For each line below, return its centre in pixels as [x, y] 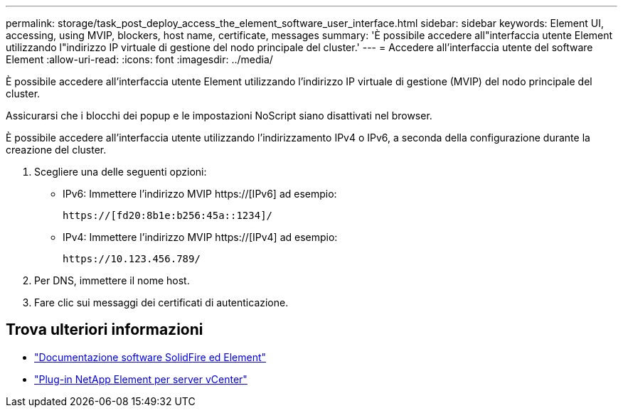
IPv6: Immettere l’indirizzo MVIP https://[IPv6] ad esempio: [200, 194]
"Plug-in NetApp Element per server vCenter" [141, 379]
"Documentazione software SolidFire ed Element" [150, 357]
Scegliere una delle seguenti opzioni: [121, 172]
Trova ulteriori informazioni [105, 330]
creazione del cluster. [56, 150]
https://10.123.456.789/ [132, 259]
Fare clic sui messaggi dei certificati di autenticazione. [161, 302]
